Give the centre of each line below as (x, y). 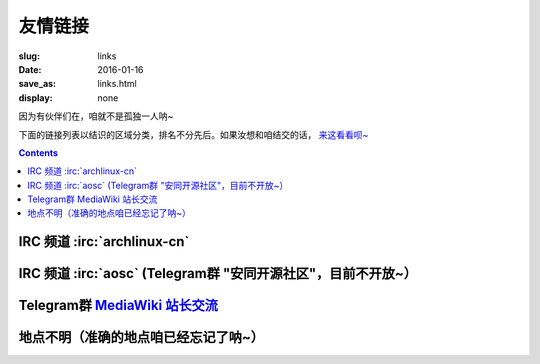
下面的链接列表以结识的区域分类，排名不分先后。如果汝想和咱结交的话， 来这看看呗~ (193, 134)
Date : (30, 69)
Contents (38, 152)
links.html (117, 84)
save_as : (37, 84)
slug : (29, 56)
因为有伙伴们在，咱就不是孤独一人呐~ (96, 116)
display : (36, 97)
